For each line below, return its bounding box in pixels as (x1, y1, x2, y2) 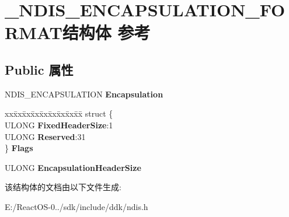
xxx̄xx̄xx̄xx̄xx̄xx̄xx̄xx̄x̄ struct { (5, 107, 113, 120)
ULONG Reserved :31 (5, 130, 86, 142)
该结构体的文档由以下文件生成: (5, 181, 121, 193)
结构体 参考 (62, 20, 151, 44)
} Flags (5, 142, 33, 154)
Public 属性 (5, 60, 74, 78)
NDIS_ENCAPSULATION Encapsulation (5, 87, 163, 100)
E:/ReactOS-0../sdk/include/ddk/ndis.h (5, 200, 148, 212)
